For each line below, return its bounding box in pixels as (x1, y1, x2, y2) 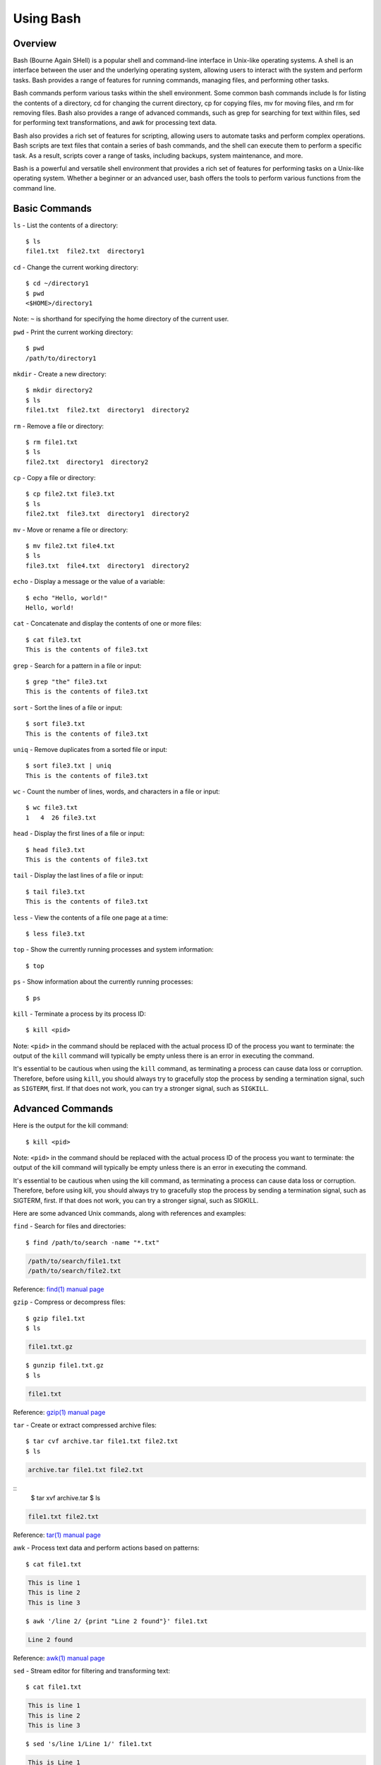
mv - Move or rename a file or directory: (13, 525, 128, 534)
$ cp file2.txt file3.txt (25, 490, 116, 498)
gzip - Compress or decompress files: (13, 1298, 126, 1306)
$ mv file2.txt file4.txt (25, 542, 116, 550)
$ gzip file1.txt (25, 1314, 85, 1322)
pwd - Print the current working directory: (13, 328, 133, 336)
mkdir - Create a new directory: (13, 369, 107, 378)
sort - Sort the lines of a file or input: (13, 703, 123, 712)
